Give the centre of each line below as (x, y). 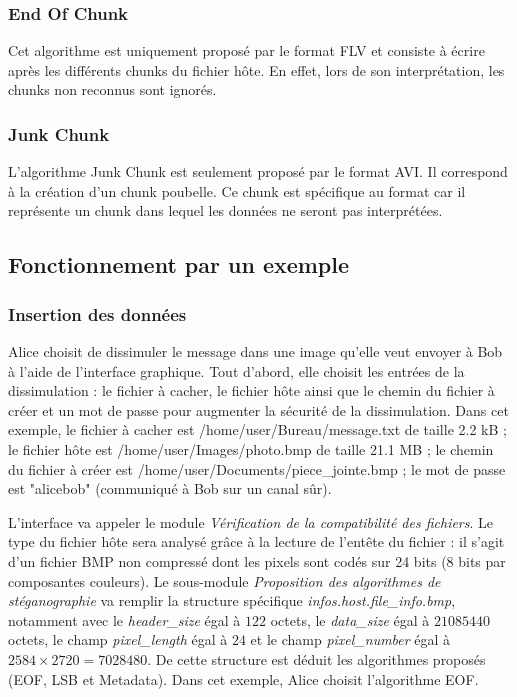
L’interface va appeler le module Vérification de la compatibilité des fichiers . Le (251, 521)
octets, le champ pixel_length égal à (118, 639)
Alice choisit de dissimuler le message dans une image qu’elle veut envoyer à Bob (255, 351)
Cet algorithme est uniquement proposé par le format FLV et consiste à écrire (246, 50)
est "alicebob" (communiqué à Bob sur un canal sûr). (170, 488)
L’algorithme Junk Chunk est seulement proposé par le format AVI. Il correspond (258, 171)
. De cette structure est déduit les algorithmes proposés (316, 658)
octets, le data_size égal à (350, 619)
